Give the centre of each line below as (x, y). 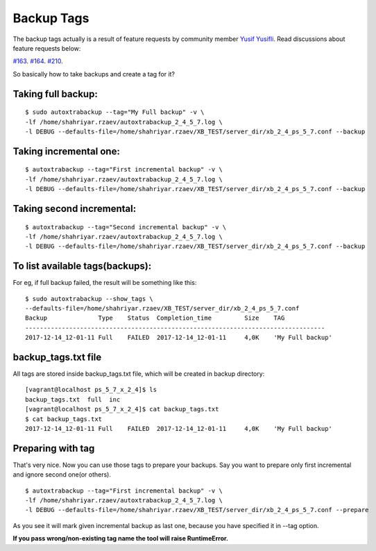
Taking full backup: (55, 94)
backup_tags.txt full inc (73, 399)
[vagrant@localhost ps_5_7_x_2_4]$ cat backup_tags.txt (122, 409)
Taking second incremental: (75, 208)
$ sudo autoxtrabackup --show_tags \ (89, 298)
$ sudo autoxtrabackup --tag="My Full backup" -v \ (115, 112)
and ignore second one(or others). (62, 475)
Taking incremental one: (67, 151)
